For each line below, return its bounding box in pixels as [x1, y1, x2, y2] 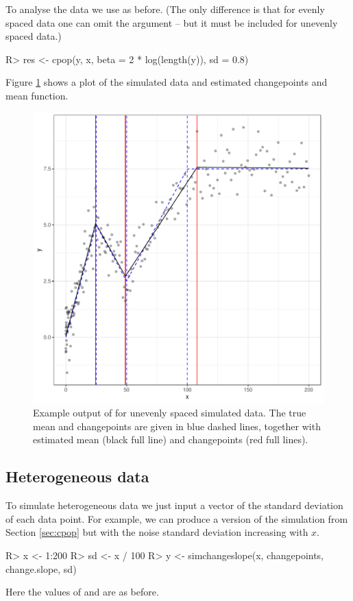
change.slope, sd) [5, 561, 77, 576]
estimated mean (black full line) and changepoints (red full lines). [33, 432, 308, 447]
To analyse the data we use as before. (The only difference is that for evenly [5, 2, 325, 16]
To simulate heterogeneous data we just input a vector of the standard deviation [5, 498, 343, 512]
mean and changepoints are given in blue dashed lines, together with [33, 419, 321, 433]
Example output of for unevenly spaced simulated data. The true [33, 405, 306, 420]
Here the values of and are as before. [5, 585, 159, 599]
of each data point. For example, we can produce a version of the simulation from [5, 511, 348, 526]
